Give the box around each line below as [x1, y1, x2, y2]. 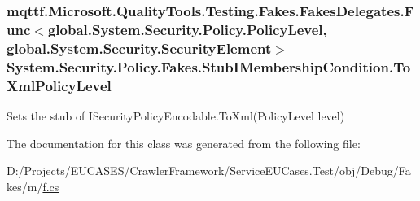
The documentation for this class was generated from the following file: [7, 134, 361, 151]
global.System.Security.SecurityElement [7, 37, 272, 58]
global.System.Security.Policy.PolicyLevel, [47, 19, 327, 39]
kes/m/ [7, 177, 43, 194]
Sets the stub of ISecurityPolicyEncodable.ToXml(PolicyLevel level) [7, 107, 345, 124]
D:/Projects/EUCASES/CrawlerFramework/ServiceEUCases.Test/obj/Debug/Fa [7, 162, 411, 179]
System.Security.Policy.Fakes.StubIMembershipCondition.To [7, 56, 411, 76]
